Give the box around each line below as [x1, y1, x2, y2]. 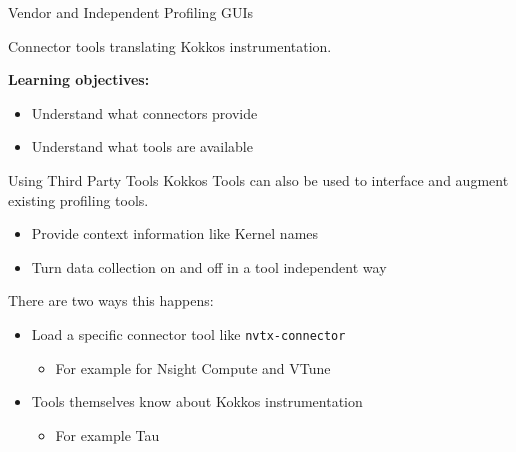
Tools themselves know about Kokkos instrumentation [31, 391, 363, 412]
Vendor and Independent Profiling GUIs [8, 2, 254, 22]
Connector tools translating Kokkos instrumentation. [8, 35, 332, 56]
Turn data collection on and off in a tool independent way [31, 256, 387, 277]
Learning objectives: [8, 69, 150, 90]
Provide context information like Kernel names [31, 223, 319, 244]
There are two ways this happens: [8, 290, 214, 311]
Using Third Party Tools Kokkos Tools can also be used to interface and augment [8, 169, 509, 190]
